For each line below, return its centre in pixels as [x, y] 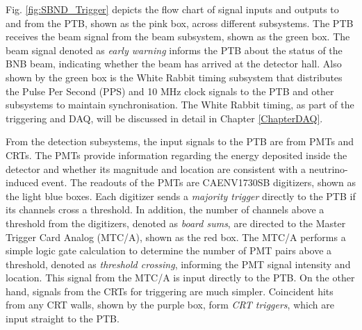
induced [22, 182]
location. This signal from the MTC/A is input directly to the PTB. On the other [180, 278]
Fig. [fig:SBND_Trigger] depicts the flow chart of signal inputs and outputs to [172, 9]
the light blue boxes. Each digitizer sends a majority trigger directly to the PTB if [181, 196]
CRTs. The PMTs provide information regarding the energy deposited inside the [176, 155]
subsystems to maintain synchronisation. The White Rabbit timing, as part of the [180, 105]
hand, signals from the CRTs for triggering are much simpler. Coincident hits [170, 291]
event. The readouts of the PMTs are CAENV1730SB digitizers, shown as [199, 182]
